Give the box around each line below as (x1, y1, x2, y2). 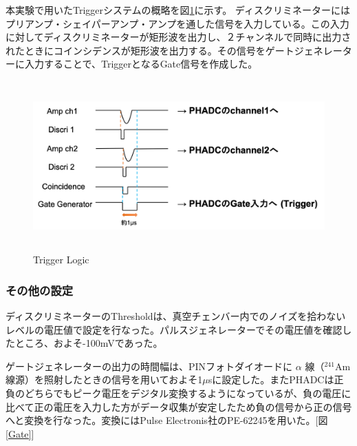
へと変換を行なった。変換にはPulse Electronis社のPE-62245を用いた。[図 (6, 413, 328, 427)
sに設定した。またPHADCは (208, 372, 334, 387)
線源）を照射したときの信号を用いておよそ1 (6, 372, 203, 387)
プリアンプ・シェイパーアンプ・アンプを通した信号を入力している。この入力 (6, 16, 349, 30)
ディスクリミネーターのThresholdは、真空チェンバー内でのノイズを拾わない (6, 309, 346, 323)
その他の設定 (6, 281, 74, 298)
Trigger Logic (33, 252, 89, 267)
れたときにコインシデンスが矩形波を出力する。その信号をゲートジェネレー (6, 43, 343, 57)
